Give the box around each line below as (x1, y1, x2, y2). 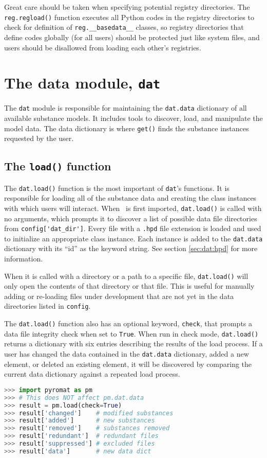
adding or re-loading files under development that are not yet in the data (4, 290, 234, 301)
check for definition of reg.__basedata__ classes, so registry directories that (4, 22, 244, 32)
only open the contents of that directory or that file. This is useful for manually (4, 280, 255, 291)
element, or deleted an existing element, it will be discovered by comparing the (4, 358, 252, 369)
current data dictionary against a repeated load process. (4, 368, 180, 379)
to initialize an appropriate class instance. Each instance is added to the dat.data (4, 233, 263, 243)
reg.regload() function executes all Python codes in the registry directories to (4, 11, 254, 22)
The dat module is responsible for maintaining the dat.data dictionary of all (4, 102, 247, 113)
